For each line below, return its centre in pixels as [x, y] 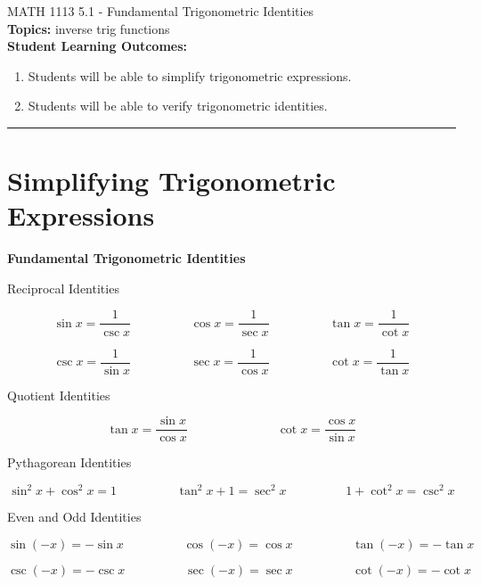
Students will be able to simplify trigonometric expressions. [190, 75]
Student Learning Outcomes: [98, 46]
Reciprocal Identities [63, 288]
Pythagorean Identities [69, 462]
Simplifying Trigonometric [171, 181]
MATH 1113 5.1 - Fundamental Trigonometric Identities [161, 11]
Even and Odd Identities [74, 517]
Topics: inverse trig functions [89, 28]
